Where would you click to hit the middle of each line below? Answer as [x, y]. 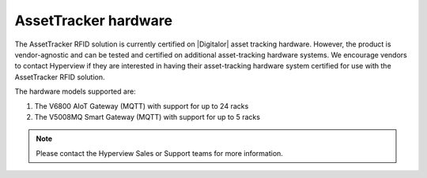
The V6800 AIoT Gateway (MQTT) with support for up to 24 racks [142, 106]
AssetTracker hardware [94, 20]
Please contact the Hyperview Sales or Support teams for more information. [160, 153]
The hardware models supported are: [75, 91]
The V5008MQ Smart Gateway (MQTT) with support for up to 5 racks [147, 117]
